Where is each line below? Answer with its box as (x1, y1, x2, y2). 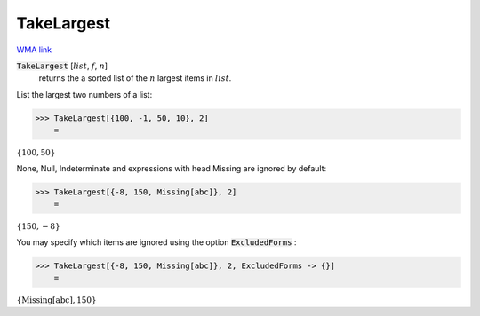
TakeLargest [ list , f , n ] (16, 60, 108, 71)
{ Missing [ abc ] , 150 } (16, 295, 97, 305)
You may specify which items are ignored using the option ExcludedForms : (16, 236, 297, 248)
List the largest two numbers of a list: (16, 89, 153, 99)
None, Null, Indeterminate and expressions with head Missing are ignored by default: (16, 162, 327, 173)
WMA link (16, 44, 52, 55)
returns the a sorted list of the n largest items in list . (38, 73, 232, 83)
